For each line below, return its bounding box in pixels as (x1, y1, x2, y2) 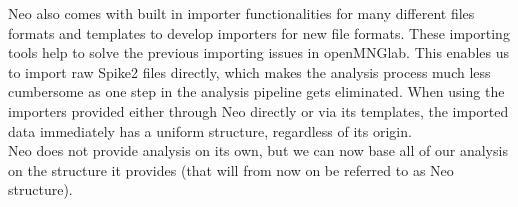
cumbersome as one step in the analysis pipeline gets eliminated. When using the (8, 81, 505, 102)
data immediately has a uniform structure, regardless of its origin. (8, 120, 412, 141)
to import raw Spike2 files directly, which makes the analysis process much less (8, 61, 491, 82)
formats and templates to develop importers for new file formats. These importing (8, 22, 510, 43)
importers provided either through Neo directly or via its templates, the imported (8, 100, 509, 121)
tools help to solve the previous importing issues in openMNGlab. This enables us (8, 42, 509, 63)
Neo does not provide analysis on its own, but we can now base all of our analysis (8, 140, 508, 161)
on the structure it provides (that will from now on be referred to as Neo (8, 159, 454, 180)
